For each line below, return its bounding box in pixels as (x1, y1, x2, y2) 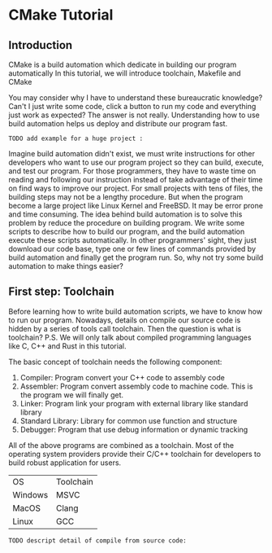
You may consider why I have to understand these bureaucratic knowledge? (8, 93, 263, 103)
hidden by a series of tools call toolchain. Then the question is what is (8, 323, 242, 333)
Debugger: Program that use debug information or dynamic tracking (19, 424, 248, 434)
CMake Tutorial (8, 6, 114, 24)
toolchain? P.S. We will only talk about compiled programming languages (8, 332, 252, 342)
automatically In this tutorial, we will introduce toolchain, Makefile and (8, 68, 241, 78)
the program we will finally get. (19, 389, 124, 400)
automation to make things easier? (8, 261, 124, 270)
